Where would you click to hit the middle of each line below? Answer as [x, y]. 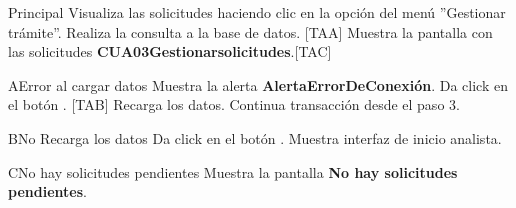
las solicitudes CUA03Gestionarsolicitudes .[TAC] [170, 51]
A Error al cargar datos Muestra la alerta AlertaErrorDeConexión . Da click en [258, 84]
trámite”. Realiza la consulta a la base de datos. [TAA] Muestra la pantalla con [250, 31]
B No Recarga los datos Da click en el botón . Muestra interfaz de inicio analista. [255, 137]
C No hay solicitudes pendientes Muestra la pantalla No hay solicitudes [233, 171]
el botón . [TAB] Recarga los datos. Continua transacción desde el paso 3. [234, 104]
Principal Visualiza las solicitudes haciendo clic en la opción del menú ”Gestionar [257, 12]
